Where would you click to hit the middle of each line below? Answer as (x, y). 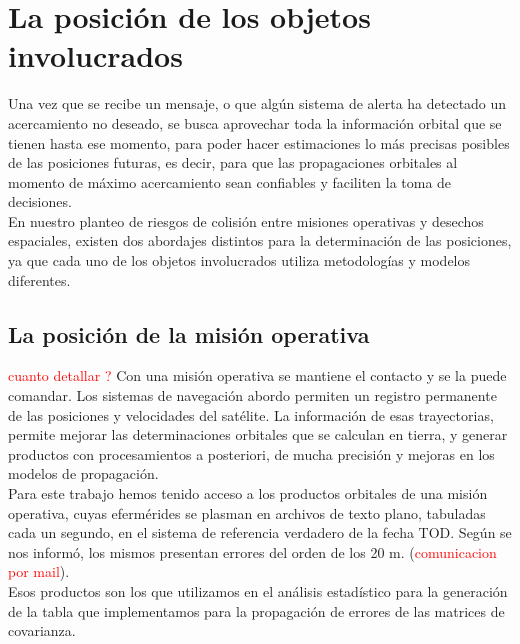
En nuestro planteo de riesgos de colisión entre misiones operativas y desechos (246, 220)
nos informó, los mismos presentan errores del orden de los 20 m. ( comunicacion (252, 551)
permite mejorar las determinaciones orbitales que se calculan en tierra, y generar (258, 434)
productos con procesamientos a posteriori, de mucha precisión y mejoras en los (251, 453)
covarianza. (42, 630)
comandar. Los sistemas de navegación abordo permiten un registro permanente (252, 395)
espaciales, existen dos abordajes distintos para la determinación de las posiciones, (260, 240)
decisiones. (40, 201)
